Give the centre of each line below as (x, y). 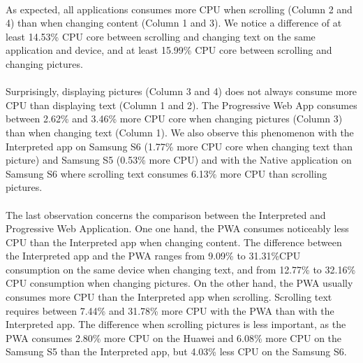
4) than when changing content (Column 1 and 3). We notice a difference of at (174, 23)
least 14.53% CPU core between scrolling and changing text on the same (161, 36)
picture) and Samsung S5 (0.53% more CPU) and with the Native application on (179, 160)
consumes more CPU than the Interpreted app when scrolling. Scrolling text (169, 297)
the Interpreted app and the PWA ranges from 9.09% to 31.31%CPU (153, 256)
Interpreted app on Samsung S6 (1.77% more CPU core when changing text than (179, 146)
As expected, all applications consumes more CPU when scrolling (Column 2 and (179, 9)
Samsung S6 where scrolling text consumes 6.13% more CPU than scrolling (166, 173)
